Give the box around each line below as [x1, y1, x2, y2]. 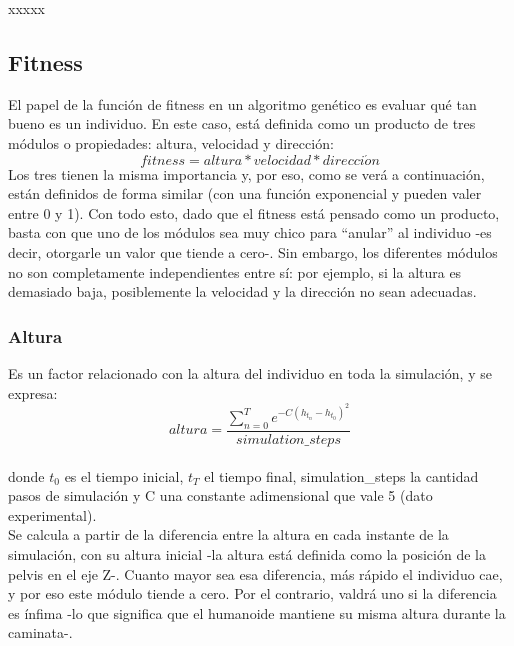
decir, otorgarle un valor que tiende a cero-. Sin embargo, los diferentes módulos [8, 241, 498, 262]
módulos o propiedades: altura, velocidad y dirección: [8, 132, 334, 153]
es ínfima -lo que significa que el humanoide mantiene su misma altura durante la [8, 602, 506, 623]
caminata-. [8, 622, 73, 643]
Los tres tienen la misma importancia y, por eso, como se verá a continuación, [8, 163, 485, 184]
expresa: [8, 382, 58, 403]
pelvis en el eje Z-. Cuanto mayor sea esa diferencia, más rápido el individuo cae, [8, 563, 503, 584]
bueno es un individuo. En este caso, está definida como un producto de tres [8, 113, 476, 134]
